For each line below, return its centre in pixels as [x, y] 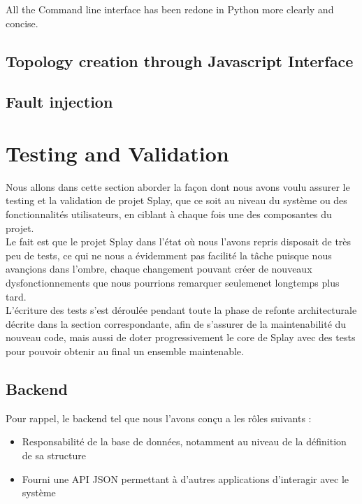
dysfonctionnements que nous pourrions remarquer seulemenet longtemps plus [173, 283]
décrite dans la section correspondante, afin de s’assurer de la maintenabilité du [176, 323]
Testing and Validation [117, 153]
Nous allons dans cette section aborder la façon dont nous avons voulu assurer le [178, 186]
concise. [22, 23]
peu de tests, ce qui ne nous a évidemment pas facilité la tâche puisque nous [169, 255]
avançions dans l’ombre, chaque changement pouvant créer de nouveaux [159, 269]
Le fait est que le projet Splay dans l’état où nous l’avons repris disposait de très [179, 242]
